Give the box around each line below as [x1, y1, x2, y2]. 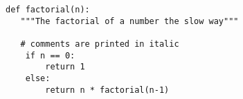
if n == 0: [25, 50, 75, 60]
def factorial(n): [6, 5, 90, 14]
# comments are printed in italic [20, 38, 179, 49]
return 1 [45, 62, 85, 72]
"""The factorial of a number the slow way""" [20, 16, 239, 26]
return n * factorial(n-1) [45, 85, 170, 95]
